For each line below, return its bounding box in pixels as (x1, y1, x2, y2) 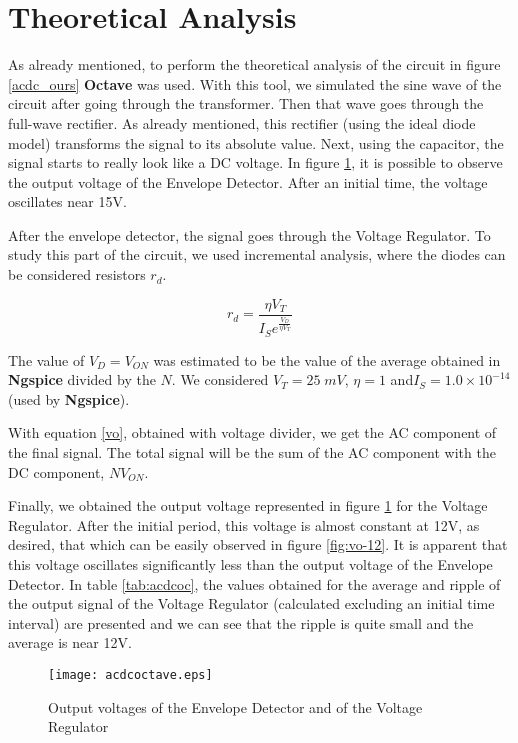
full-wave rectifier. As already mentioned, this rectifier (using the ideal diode (8, 112, 476, 133)
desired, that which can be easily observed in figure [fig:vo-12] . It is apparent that (8, 534, 508, 555)
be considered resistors (8, 264, 146, 285)
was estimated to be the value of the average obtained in (153, 349, 501, 370)
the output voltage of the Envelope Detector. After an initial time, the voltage (8, 171, 488, 192)
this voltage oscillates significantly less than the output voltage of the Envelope (8, 553, 493, 574)
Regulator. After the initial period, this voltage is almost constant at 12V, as (8, 514, 480, 535)
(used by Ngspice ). (8, 388, 130, 409)
